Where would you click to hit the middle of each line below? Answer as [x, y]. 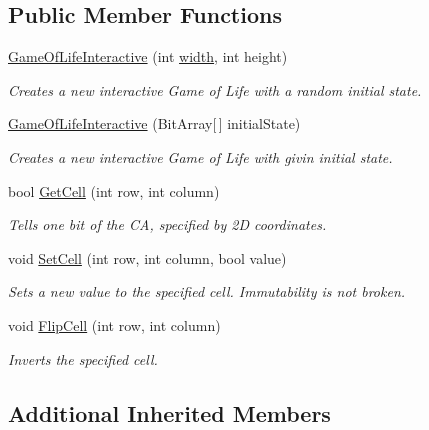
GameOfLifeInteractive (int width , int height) [148, 56]
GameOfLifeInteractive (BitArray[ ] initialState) [154, 123]
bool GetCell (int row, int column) [114, 190]
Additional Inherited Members [169, 412]
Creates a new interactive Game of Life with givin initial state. [200, 156]
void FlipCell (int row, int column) [114, 324]
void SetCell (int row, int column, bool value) [147, 257]
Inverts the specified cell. [83, 358]
